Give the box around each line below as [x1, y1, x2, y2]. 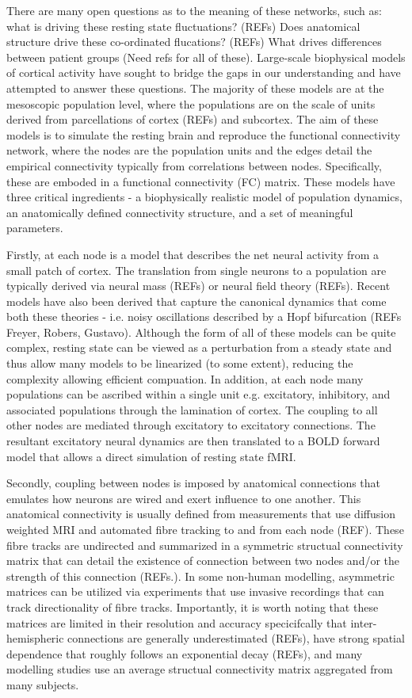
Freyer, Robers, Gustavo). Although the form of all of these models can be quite [6, 323, 396, 340]
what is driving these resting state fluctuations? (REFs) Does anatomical [6, 17, 360, 34]
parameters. [6, 219, 63, 236]
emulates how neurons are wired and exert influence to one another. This [6, 490, 361, 506]
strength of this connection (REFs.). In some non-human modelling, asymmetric [6, 567, 395, 584]
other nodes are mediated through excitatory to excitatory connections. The [6, 417, 376, 433]
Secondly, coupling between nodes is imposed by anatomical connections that [6, 475, 381, 491]
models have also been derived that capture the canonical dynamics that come [6, 292, 387, 309]
